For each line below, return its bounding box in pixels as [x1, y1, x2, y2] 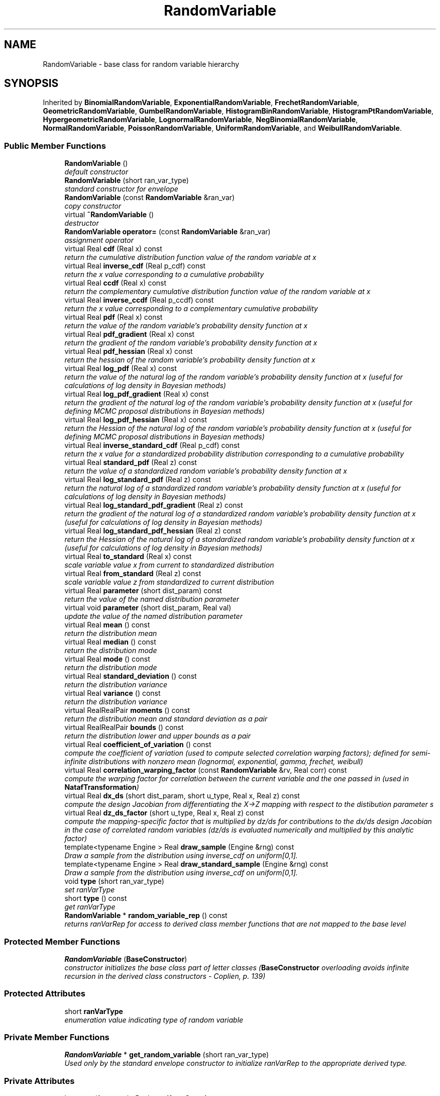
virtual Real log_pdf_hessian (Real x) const [64, 415, 207, 424]
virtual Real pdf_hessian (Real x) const [64, 347, 193, 356]
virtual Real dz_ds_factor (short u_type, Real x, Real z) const [64, 808, 264, 817]
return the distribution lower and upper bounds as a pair [64, 732, 251, 741]
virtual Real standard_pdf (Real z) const [64, 458, 197, 467]
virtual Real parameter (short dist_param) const [64, 586, 222, 595]
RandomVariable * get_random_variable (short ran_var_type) [64, 1050, 269, 1059]
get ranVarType [64, 902, 116, 911]
